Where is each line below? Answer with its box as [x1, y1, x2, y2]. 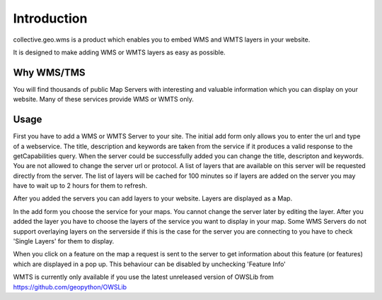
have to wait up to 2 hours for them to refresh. [13, 181, 148, 190]
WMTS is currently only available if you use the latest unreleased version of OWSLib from [13, 272, 274, 282]
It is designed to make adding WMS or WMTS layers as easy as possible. [13, 48, 226, 56]
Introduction [13, 11, 88, 26]
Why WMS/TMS [13, 66, 86, 78]
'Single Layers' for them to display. [13, 237, 115, 246]
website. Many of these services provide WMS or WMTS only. [13, 95, 194, 104]
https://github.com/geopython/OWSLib [13, 282, 127, 291]
